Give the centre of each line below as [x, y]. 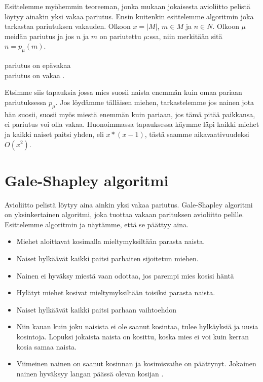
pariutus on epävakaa [38, 65]
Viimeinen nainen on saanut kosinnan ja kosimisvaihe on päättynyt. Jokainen [136, 363]
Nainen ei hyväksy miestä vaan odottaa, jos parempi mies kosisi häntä [125, 275]
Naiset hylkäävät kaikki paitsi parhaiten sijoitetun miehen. [107, 258]
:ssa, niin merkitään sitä [185, 36]
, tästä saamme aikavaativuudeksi [197, 134]
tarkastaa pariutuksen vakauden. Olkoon [68, 26]
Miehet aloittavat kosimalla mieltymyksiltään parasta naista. [111, 241]
